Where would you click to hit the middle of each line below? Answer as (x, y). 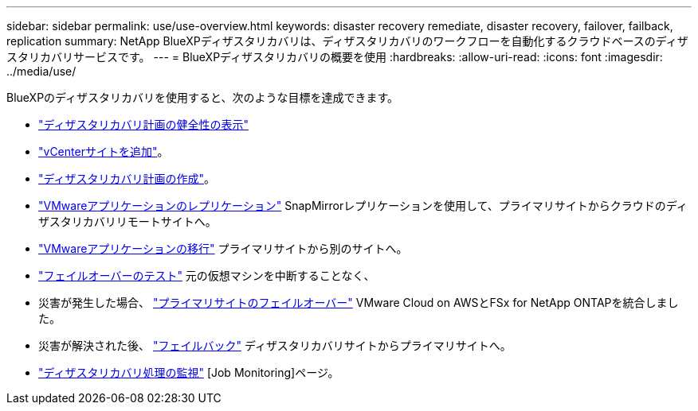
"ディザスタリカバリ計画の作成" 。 (127, 178)
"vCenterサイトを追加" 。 (104, 151)
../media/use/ (41, 71)
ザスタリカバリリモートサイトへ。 (127, 221)
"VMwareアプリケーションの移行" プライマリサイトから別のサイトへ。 (223, 248)
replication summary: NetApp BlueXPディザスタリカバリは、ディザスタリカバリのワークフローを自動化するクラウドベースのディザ (347, 41)
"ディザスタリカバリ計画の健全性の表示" (143, 124)
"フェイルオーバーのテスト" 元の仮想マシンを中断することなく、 (207, 275)
